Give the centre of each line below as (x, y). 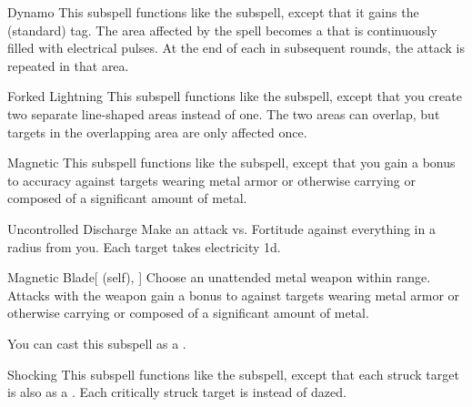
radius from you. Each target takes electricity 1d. (144, 246)
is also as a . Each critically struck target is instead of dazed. (177, 392)
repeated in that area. (68, 65)
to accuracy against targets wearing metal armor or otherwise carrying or (211, 180)
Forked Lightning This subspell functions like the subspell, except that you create (235, 96)
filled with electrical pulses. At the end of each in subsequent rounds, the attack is (236, 48)
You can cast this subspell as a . (97, 343)
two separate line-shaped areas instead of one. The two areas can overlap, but (224, 113)
